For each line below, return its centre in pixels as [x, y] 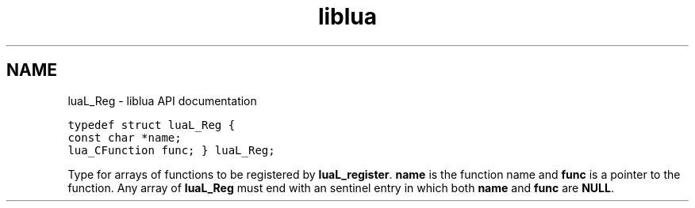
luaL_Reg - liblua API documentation [162, 100]
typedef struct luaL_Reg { [152, 125]
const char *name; [125, 137]
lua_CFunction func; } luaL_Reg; [171, 150]
